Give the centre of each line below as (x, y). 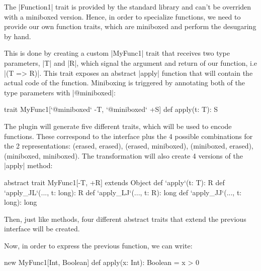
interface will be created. (42, 229)
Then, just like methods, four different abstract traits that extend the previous (125, 219)
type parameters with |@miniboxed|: (60, 92)
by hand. (18, 36)
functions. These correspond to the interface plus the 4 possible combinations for (128, 136)
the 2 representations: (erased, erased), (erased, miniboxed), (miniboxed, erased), (129, 146)
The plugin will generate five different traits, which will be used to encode (118, 126)
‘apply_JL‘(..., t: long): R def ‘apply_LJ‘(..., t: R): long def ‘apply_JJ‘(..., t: (123, 192)
